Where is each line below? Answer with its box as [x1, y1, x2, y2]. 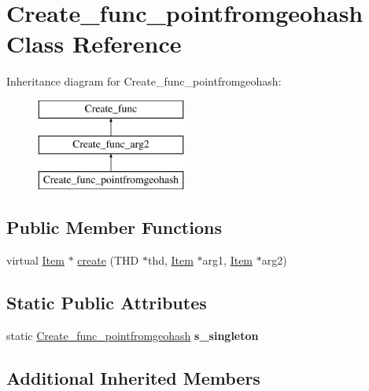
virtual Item [6, 252, 65, 269]
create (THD [77, 252, 139, 269]
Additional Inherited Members [6, 365, 260, 389]
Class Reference [6, 27, 182, 60]
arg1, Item [202, 252, 253, 269]
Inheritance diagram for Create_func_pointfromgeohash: [6, 73, 282, 90]
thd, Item [147, 252, 194, 269]
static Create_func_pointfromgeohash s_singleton [6, 327, 259, 343]
